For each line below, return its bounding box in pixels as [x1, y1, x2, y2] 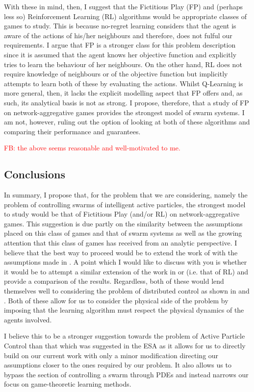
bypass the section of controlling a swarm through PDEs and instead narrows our [4, 369, 249, 379]
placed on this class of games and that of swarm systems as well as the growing [4, 228, 242, 238]
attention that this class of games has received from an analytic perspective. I [4, 238, 237, 248]
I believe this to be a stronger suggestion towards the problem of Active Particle [4, 331, 245, 341]
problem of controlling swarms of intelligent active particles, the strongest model [4, 199, 246, 209]
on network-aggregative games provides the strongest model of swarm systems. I [4, 107, 245, 117]
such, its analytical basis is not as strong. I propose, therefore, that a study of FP [4, 97, 249, 107]
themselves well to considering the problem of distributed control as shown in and [4, 286, 250, 296]
